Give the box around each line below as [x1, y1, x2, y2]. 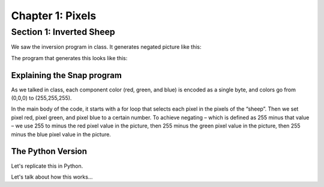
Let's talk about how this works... [11, 173, 93, 180]
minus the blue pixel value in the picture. [11, 130, 111, 138]
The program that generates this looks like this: [11, 54, 128, 61]
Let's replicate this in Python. [11, 162, 83, 170]
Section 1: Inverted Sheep [11, 26, 115, 37]
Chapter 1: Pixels [11, 9, 97, 22]
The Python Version [11, 146, 87, 156]
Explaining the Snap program [11, 70, 122, 81]
